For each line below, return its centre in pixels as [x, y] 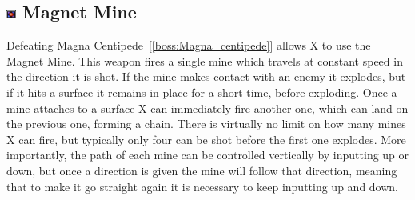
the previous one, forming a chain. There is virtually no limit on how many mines [206, 124]
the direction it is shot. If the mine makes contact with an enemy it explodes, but [206, 76]
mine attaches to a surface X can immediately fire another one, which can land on [207, 108]
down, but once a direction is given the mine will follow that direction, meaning [202, 170]
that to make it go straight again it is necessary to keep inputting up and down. [202, 186]
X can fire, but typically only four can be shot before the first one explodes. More [206, 139]
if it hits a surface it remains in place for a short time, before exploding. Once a [202, 92]
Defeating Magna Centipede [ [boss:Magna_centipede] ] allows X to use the [189, 45]
